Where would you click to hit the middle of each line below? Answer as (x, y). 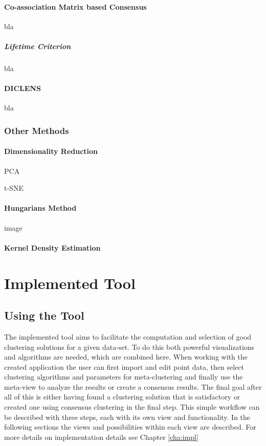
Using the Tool (44, 315)
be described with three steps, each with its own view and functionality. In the (127, 417)
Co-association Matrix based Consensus (75, 6)
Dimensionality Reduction (51, 151)
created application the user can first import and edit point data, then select (124, 366)
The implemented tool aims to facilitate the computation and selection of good (128, 336)
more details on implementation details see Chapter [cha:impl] (101, 437)
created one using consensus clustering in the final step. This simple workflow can (132, 407)
